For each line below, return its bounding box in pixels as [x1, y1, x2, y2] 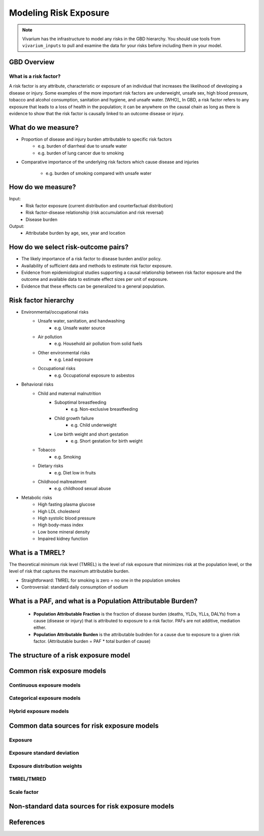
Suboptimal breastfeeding [54, 399, 107, 405]
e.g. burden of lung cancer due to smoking [38, 150, 124, 156]
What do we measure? [9, 123, 79, 132]
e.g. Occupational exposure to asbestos [54, 372, 134, 378]
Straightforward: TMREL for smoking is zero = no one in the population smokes [21, 577, 180, 583]
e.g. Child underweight [71, 422, 117, 428]
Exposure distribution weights [9, 762, 83, 769]
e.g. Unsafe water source [54, 325, 105, 331]
